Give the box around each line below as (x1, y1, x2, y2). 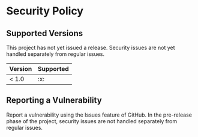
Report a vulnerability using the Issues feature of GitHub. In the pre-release (6, 111, 192, 118)
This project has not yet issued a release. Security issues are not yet (6, 44, 175, 51)
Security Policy (6, 4, 84, 18)
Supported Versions (6, 28, 83, 38)
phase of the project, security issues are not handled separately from (6, 117, 178, 124)
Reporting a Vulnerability (6, 95, 102, 106)
